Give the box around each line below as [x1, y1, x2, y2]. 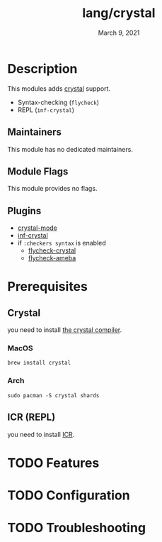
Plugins [7, 204, 42, 217]
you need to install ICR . [7, 430, 75, 438]
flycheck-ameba [28, 254, 76, 262]
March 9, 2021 [98, 28, 140, 37]
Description [7, 60, 78, 77]
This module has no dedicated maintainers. [7, 145, 133, 153]
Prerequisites [7, 279, 88, 295]
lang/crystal [82, 5, 156, 21]
